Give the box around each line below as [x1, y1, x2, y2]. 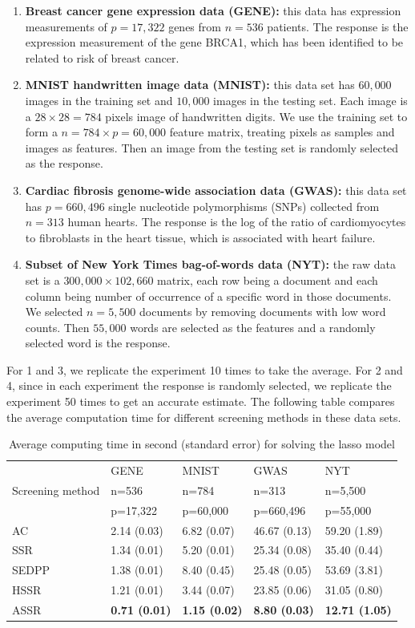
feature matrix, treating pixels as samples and [169, 124, 395, 140]
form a [25, 124, 58, 140]
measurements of [25, 18, 107, 34]
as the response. [25, 155, 103, 172]
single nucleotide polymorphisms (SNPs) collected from [108, 197, 380, 214]
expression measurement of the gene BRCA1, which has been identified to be [25, 34, 404, 51]
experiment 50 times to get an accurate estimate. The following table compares [6, 393, 395, 410]
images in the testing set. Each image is [213, 91, 408, 108]
